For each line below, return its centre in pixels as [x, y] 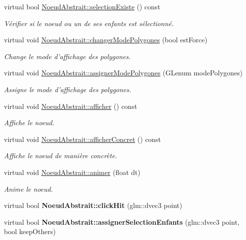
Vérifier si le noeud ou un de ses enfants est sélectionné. [89, 23]
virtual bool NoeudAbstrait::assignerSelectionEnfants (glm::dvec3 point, [122, 222]
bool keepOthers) [30, 231]
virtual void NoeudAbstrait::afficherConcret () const [82, 139]
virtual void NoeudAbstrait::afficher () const [71, 106]
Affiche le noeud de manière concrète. [61, 155]
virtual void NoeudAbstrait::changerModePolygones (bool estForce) [106, 40]
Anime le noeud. [29, 189]
